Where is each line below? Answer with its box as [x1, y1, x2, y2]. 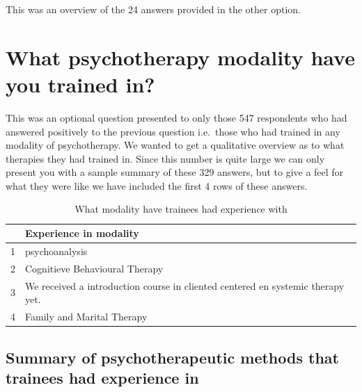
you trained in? [6, 70, 155, 98]
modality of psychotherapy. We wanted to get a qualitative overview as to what [6, 138, 345, 152]
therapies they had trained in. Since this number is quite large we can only [6, 151, 325, 165]
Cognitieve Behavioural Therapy [25, 261, 164, 275]
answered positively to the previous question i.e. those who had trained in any [6, 124, 340, 138]
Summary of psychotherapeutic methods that [6, 346, 339, 368]
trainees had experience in [6, 366, 199, 388]
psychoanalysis [25, 243, 88, 258]
